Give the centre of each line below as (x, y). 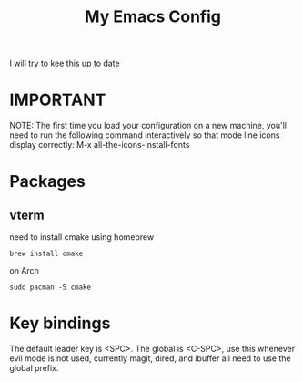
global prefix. (34, 368)
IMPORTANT (58, 100)
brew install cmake (46, 254)
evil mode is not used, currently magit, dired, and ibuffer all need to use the (150, 358)
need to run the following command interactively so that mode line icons (145, 135)
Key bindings (60, 323)
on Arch (24, 271)
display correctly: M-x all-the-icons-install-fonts (100, 145)
